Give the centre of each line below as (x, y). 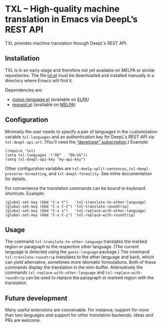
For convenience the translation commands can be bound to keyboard (75, 188)
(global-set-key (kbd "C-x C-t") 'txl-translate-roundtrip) (67, 206)
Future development (36, 298)
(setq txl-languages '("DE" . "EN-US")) (47, 155)
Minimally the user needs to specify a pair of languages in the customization (81, 131)
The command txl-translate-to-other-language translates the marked (76, 241)
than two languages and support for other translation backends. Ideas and (79, 315)
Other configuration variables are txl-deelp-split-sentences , (66, 168)
